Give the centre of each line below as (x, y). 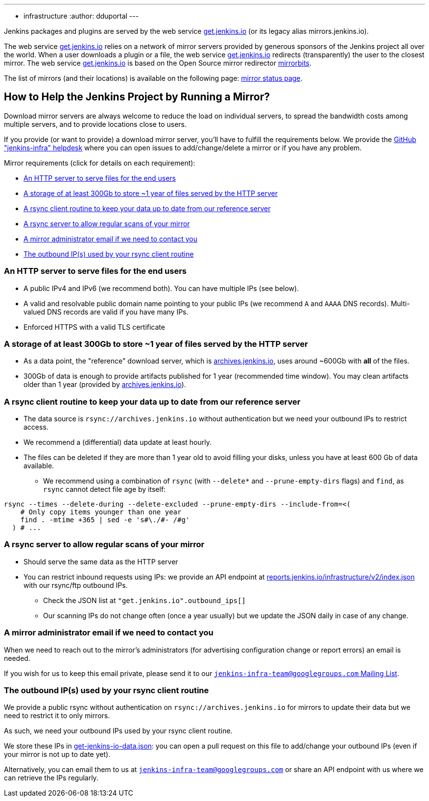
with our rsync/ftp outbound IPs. (76, 585)
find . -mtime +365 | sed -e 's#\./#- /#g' (105, 520)
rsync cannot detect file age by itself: (105, 489)
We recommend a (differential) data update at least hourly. (118, 442)
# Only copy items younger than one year (101, 512)
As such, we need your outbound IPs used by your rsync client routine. (118, 731)
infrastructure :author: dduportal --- (81, 16)
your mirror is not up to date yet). (57, 754)
